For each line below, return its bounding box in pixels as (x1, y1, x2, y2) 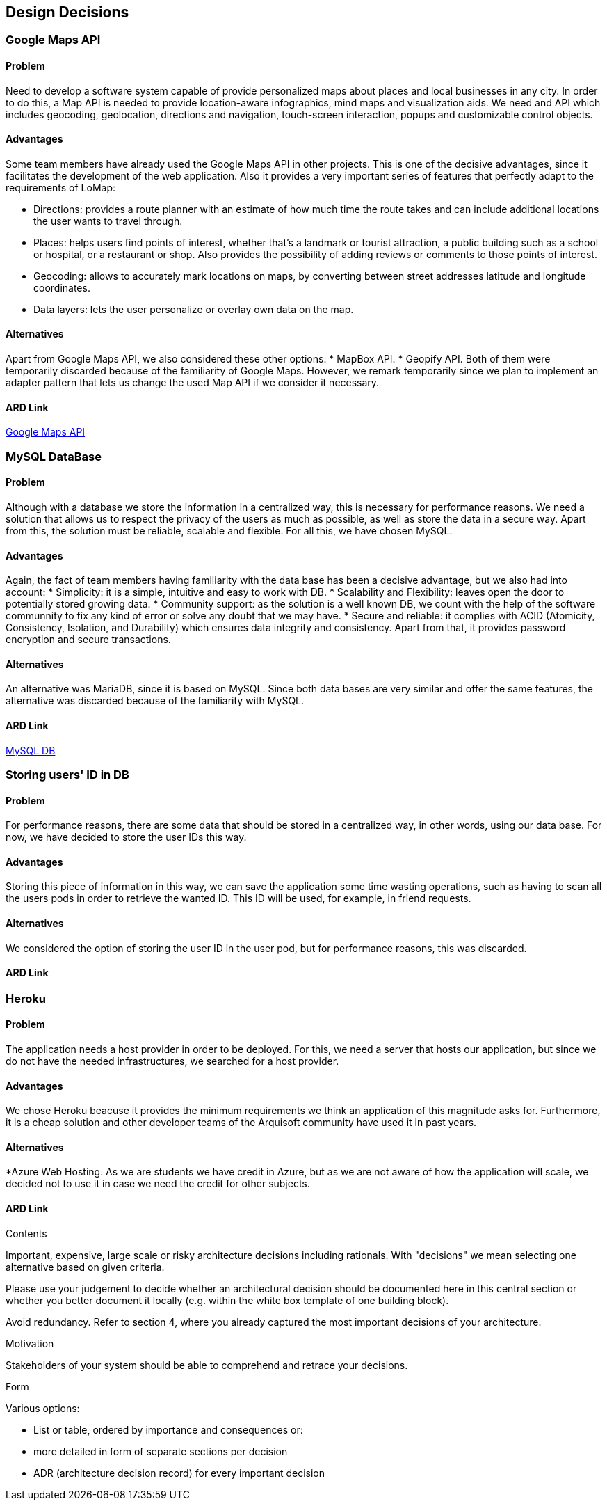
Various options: (6, 1402, 80, 1414)
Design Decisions (6, 3, 129, 21)
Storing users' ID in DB (6, 767, 129, 782)
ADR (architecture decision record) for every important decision (33, 1466, 325, 1479)
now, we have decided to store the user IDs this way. (6, 831, 247, 843)
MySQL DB (6, 744, 56, 756)
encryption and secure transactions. (6, 633, 171, 646)
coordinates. (33, 281, 90, 294)
